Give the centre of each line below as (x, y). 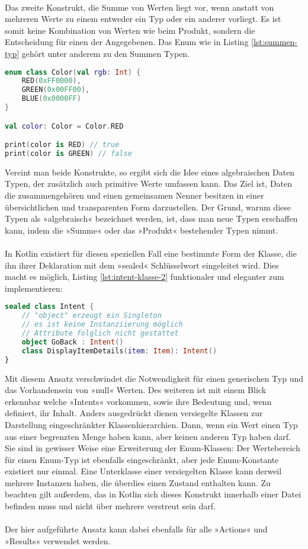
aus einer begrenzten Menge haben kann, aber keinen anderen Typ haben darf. (148, 436)
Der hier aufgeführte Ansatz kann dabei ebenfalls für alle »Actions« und (136, 529)
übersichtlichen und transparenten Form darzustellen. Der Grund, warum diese (148, 207)
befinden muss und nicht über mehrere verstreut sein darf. (110, 506)
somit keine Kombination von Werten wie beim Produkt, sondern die (130, 30)
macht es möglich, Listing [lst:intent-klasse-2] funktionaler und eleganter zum (145, 277)
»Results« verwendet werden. (58, 540)
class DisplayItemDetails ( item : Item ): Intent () (119, 351)
